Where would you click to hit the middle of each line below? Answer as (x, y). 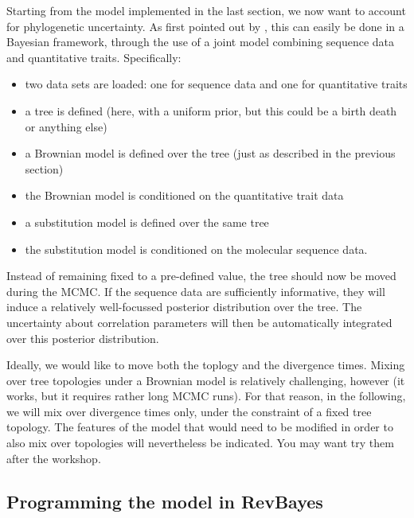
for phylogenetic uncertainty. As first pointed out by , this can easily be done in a (205, 26)
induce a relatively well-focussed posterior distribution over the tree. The (184, 307)
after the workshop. (54, 458)
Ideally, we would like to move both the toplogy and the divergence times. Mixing (206, 365)
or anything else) (66, 126)
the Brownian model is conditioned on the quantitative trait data (184, 195)
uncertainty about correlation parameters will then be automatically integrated (199, 322)
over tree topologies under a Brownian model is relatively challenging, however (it (206, 380)
